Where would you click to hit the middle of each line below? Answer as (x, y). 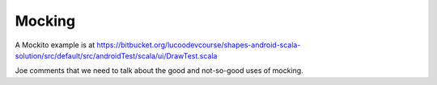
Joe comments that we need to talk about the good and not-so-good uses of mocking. (159, 71)
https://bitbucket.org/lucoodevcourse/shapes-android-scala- (199, 45)
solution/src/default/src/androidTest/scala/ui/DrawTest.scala (116, 55)
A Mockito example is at (55, 45)
